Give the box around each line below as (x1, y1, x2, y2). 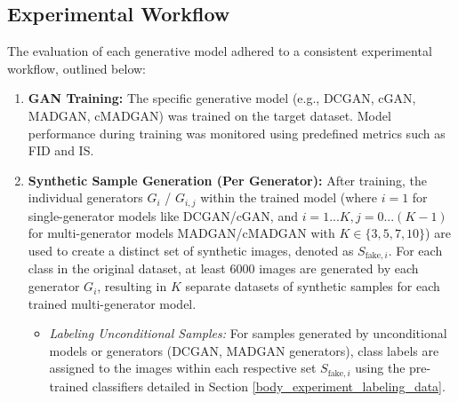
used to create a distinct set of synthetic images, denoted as (28, 241, 354, 259)
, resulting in (97, 277, 167, 296)
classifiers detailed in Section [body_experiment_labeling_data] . (92, 376, 446, 395)
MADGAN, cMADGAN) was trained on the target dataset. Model (28, 106, 391, 124)
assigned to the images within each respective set (49, 359, 317, 377)
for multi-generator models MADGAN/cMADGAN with (28, 224, 335, 242)
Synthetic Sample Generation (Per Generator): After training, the (28, 170, 428, 189)
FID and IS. (28, 141, 94, 160)
